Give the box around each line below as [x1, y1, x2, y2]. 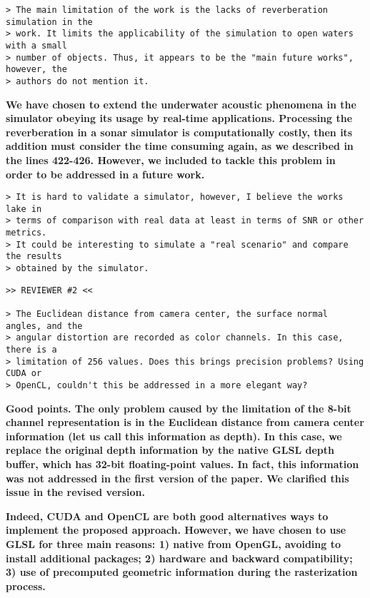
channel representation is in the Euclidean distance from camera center [6, 415, 364, 430]
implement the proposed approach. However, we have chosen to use [6, 522, 346, 537]
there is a [6, 345, 57, 355]
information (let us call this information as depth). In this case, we [6, 428, 342, 443]
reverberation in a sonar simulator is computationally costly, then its [6, 124, 353, 139]
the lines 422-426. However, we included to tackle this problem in [6, 152, 336, 167]
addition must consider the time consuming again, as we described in [6, 138, 354, 153]
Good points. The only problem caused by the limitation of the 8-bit [6, 400, 351, 415]
